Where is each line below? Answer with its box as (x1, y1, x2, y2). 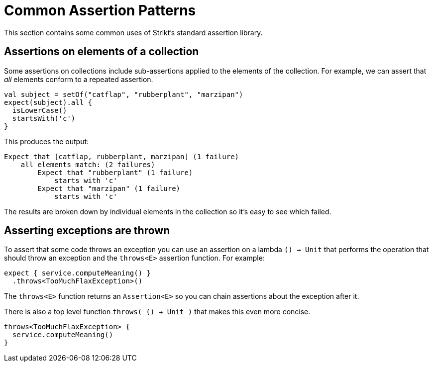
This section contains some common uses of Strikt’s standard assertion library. (4, 28, 263, 37)
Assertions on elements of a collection (4, 45, 199, 58)
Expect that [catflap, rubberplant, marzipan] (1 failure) (4, 152, 239, 161)
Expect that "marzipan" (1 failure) (37, 184, 181, 192)
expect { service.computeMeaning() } (4, 269, 151, 277)
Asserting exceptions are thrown (4, 224, 170, 237)
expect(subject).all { (4, 98, 93, 106)
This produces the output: (4, 137, 89, 146)
